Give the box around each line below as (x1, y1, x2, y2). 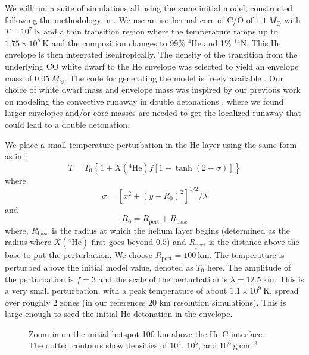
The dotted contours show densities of (29, 339, 167, 351)
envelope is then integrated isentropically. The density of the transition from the (5, 48, 298, 61)
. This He (246, 36, 281, 49)
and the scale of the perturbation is (98, 272, 228, 285)
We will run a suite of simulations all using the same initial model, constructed (5, 2, 293, 14)
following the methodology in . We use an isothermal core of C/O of (5, 13, 254, 26)
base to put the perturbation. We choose (5, 249, 152, 261)
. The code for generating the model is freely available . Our (64, 71, 284, 84)
